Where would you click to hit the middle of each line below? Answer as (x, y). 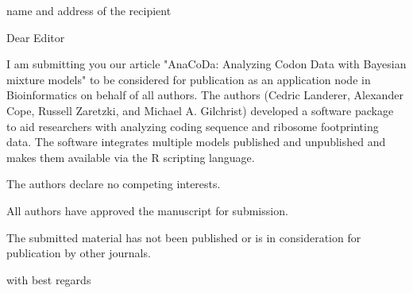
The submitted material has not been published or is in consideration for (184, 237)
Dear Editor (36, 37)
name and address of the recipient (89, 10)
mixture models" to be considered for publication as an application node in (189, 79)
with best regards (49, 279)
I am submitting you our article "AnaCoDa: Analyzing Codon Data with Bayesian (206, 64)
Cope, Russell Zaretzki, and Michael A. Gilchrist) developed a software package (200, 110)
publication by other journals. (79, 253)
